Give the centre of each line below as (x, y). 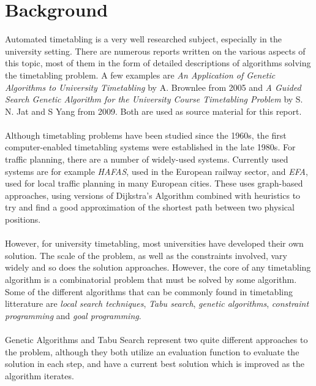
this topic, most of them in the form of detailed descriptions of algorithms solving (158, 63)
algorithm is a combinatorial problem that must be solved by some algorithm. (151, 279)
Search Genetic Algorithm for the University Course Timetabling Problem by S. (154, 99)
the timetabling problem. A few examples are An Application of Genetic (140, 75)
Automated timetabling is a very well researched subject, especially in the (143, 39)
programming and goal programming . (73, 315)
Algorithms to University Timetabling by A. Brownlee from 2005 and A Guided (153, 87)
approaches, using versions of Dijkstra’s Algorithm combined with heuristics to (153, 195)
